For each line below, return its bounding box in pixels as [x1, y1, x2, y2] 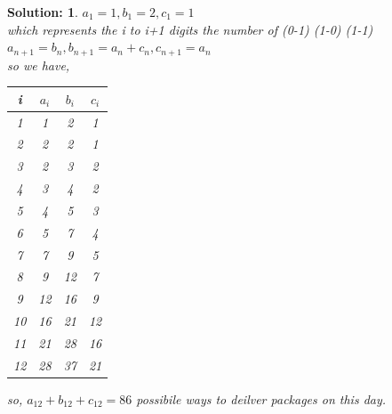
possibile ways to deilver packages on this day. [136, 389, 387, 408]
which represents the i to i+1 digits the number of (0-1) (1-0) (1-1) [7, 20, 373, 38]
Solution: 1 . [7, 3, 78, 20]
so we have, [7, 55, 70, 74]
